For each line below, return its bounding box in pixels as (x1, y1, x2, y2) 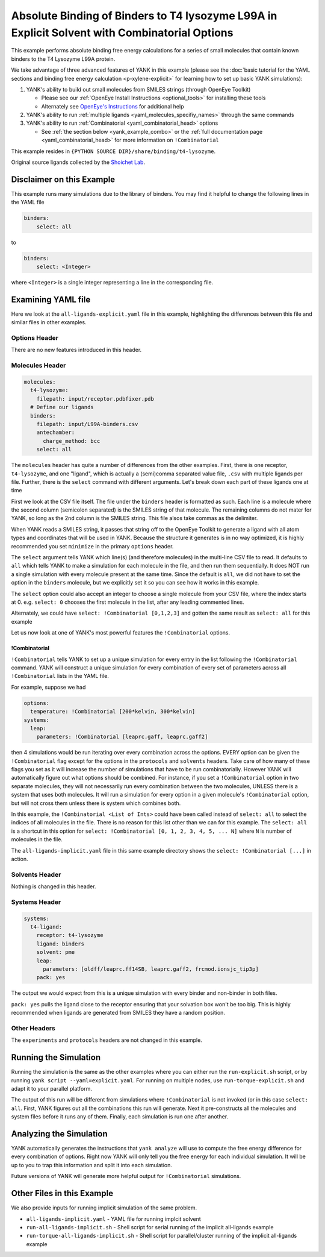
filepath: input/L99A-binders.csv (36, 421, 138, 427)
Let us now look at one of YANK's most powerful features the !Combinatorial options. (11, 629, 231, 636)
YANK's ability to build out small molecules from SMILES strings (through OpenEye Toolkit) (26, 86, 251, 93)
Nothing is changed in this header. (11, 883, 96, 890)
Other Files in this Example (11, 1188, 114, 1199)
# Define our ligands (30, 404, 94, 411)
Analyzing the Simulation (11, 1129, 108, 1139)
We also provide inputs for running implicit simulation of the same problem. (11, 1204, 197, 1211)
